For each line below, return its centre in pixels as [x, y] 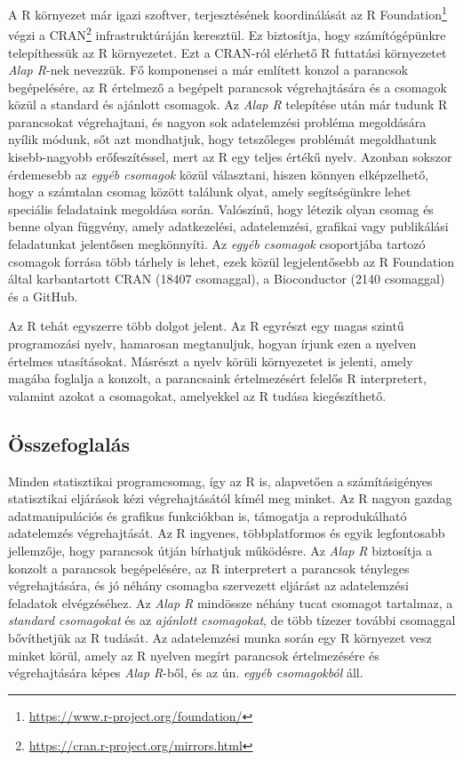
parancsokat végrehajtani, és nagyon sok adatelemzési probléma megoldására [217, 121]
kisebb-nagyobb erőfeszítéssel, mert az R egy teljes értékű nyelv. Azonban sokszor [230, 157]
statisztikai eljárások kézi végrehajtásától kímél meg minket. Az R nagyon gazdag [230, 498]
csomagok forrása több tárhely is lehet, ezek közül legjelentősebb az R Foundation [231, 261]
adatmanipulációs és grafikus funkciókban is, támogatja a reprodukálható [208, 515]
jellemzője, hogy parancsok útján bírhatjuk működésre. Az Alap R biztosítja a [220, 550]
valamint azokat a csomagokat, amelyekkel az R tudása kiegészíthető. [197, 395]
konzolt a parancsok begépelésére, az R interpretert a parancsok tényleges [209, 568]
